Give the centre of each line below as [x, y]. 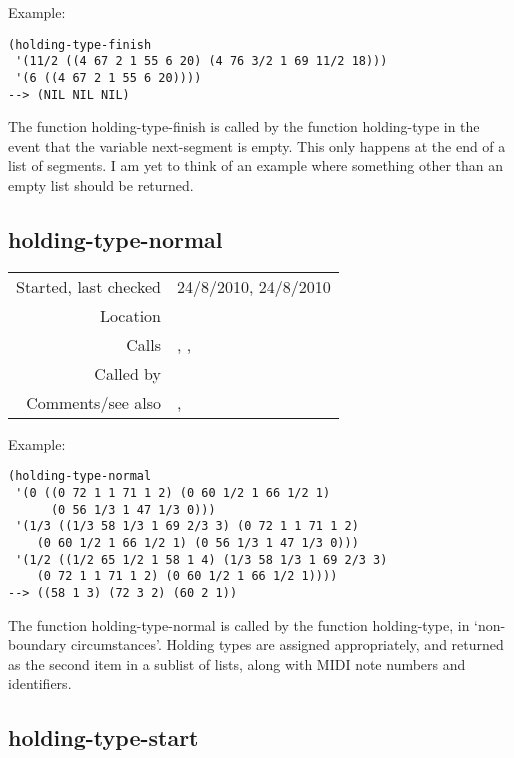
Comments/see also [94, 402]
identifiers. [40, 683]
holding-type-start [103, 737]
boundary [37, 644]
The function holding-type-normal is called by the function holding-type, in [239, 624]
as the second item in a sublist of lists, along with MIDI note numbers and [237, 663]
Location [130, 315]
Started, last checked [89, 286]
